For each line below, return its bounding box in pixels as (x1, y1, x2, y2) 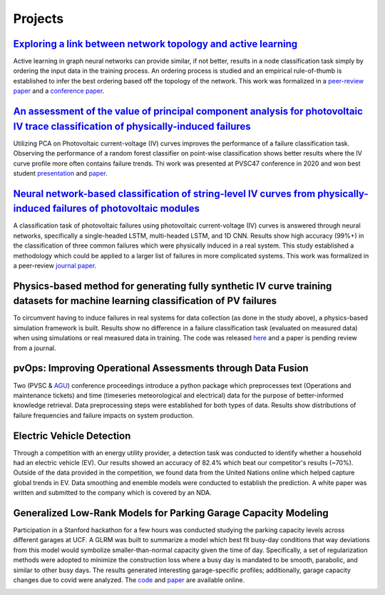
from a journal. (13, 343, 56, 352)
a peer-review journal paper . (13, 261, 97, 270)
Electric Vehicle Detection (13, 429, 131, 442)
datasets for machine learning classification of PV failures (13, 295, 277, 307)
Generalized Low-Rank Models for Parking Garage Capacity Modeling (13, 507, 329, 519)
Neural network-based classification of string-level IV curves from (13, 188, 316, 200)
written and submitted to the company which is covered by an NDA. (13, 489, 212, 497)
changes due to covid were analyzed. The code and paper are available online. (13, 576, 245, 584)
